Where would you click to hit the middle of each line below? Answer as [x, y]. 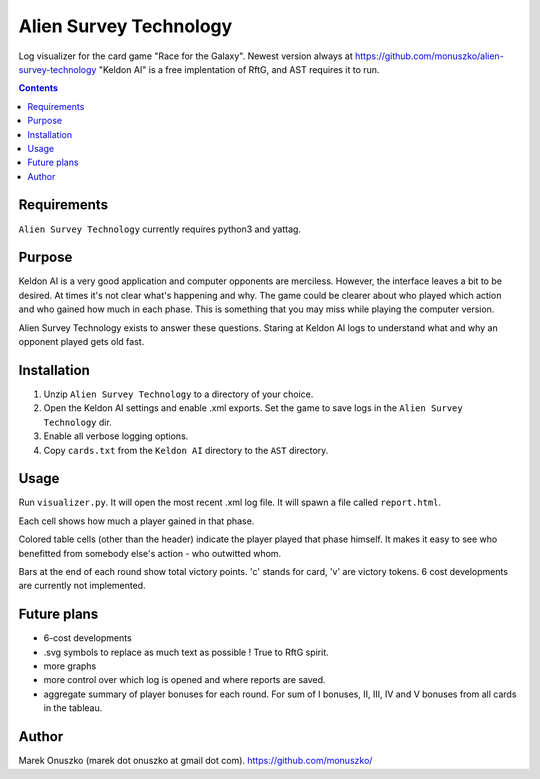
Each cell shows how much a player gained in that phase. [136, 521]
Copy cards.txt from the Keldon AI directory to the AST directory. [186, 450]
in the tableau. [73, 708]
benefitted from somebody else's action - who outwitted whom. [150, 553]
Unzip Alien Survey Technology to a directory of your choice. [178, 394]
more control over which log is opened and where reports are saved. [184, 680]
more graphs [70, 666]
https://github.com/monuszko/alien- [429, 56]
